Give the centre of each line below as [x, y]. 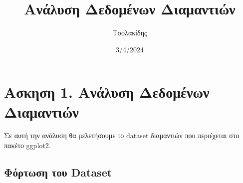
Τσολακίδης [130, 33]
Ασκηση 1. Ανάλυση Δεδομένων [107, 92]
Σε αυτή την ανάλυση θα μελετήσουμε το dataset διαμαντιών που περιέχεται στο [122, 135]
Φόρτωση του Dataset [58, 172]
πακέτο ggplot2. [27, 145]
